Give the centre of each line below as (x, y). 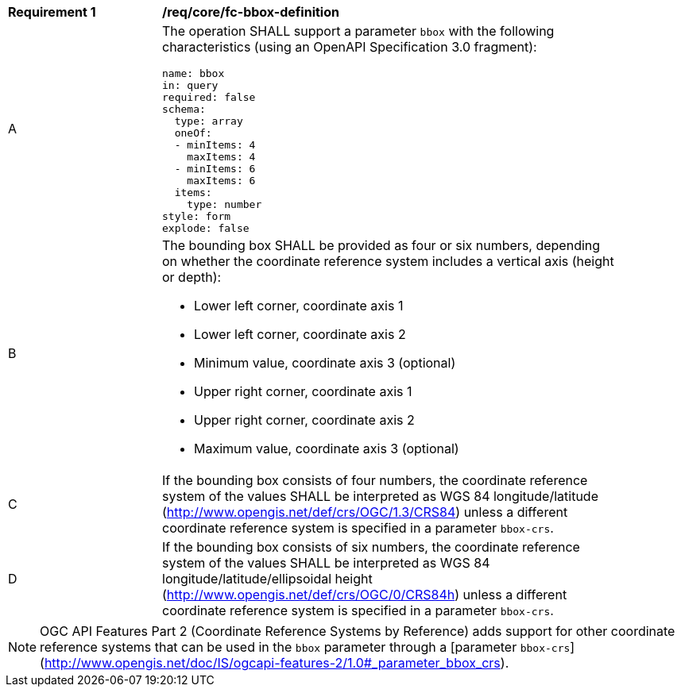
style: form (197, 216)
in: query (190, 85)
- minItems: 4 (215, 145)
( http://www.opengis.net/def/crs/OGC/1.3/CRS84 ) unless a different (365, 512)
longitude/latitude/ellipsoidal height (267, 579)
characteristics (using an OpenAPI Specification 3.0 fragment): (350, 47)
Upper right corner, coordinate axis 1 (303, 391)
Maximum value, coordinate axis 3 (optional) (327, 449)
